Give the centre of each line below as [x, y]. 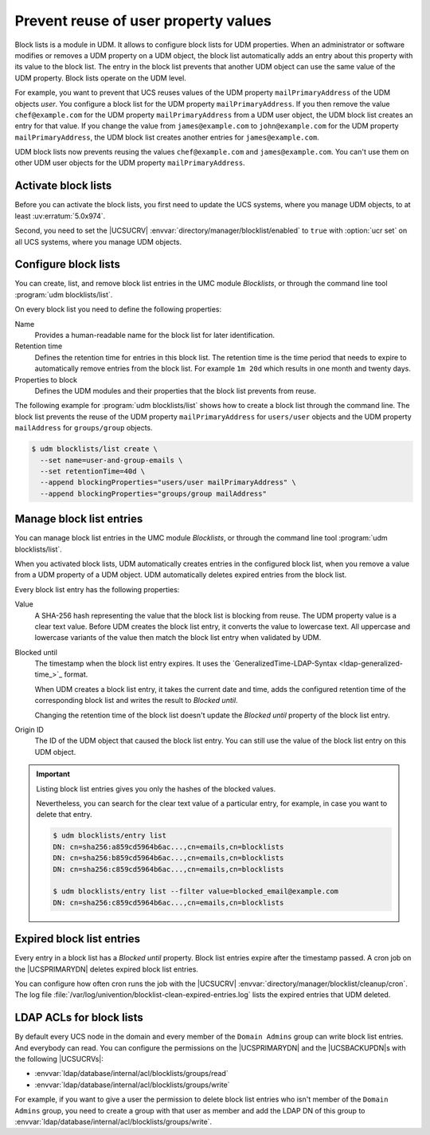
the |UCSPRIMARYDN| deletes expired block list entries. [107, 969]
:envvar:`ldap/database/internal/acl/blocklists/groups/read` [131, 1074]
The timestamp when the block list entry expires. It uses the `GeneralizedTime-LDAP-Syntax [186, 664]
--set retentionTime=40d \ [93, 471]
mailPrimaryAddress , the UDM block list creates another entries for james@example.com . [167, 137]
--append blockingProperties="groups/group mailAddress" [153, 493]
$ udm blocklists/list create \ [95, 449]
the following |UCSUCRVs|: [59, 1059]
